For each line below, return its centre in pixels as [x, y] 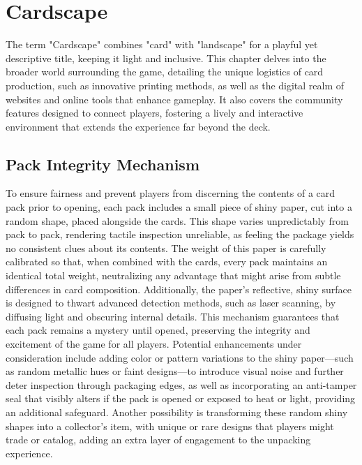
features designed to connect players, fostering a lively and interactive [154, 113]
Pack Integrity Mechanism [103, 164]
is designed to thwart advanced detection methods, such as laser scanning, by [171, 303]
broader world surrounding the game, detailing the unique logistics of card [165, 72]
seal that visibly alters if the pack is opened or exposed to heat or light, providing [181, 398]
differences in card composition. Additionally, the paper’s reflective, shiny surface [179, 289]
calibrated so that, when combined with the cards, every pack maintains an [167, 261]
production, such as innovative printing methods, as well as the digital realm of [175, 85]
